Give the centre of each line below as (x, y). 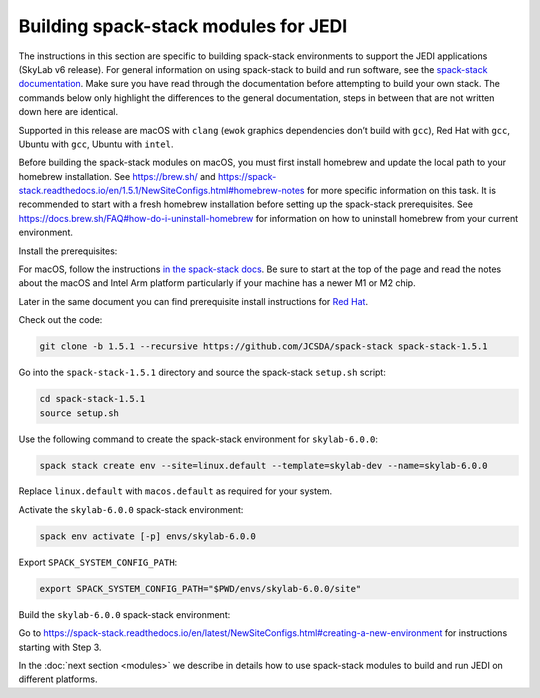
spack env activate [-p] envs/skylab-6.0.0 (148, 536)
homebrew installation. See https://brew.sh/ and (117, 176)
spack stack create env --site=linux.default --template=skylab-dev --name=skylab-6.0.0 (264, 465)
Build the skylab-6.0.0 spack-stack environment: (124, 614)
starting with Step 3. (60, 647)
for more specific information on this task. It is (401, 191)
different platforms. (58, 679)
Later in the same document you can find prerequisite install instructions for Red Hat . (193, 301)
